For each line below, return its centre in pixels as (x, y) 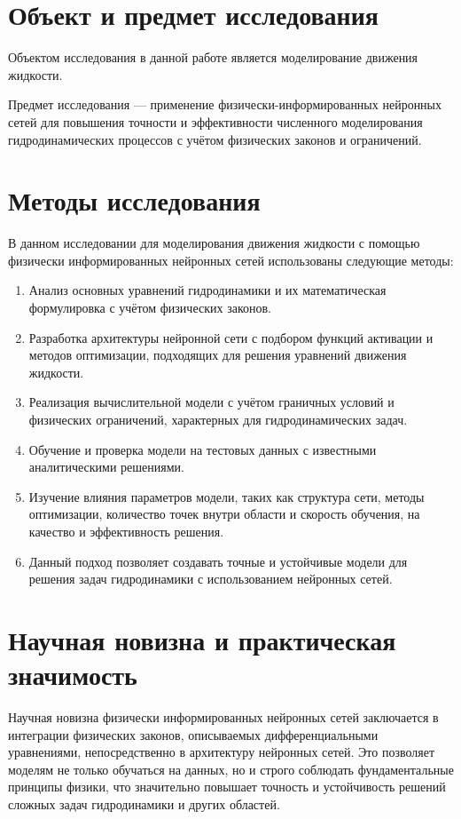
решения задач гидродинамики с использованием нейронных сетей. (211, 579)
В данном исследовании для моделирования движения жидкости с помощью (214, 243)
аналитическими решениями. (106, 467)
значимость (73, 675)
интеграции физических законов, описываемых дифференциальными (193, 734)
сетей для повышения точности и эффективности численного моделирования (215, 121)
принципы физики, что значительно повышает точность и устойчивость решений (227, 787)
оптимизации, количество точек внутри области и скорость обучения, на (224, 514)
